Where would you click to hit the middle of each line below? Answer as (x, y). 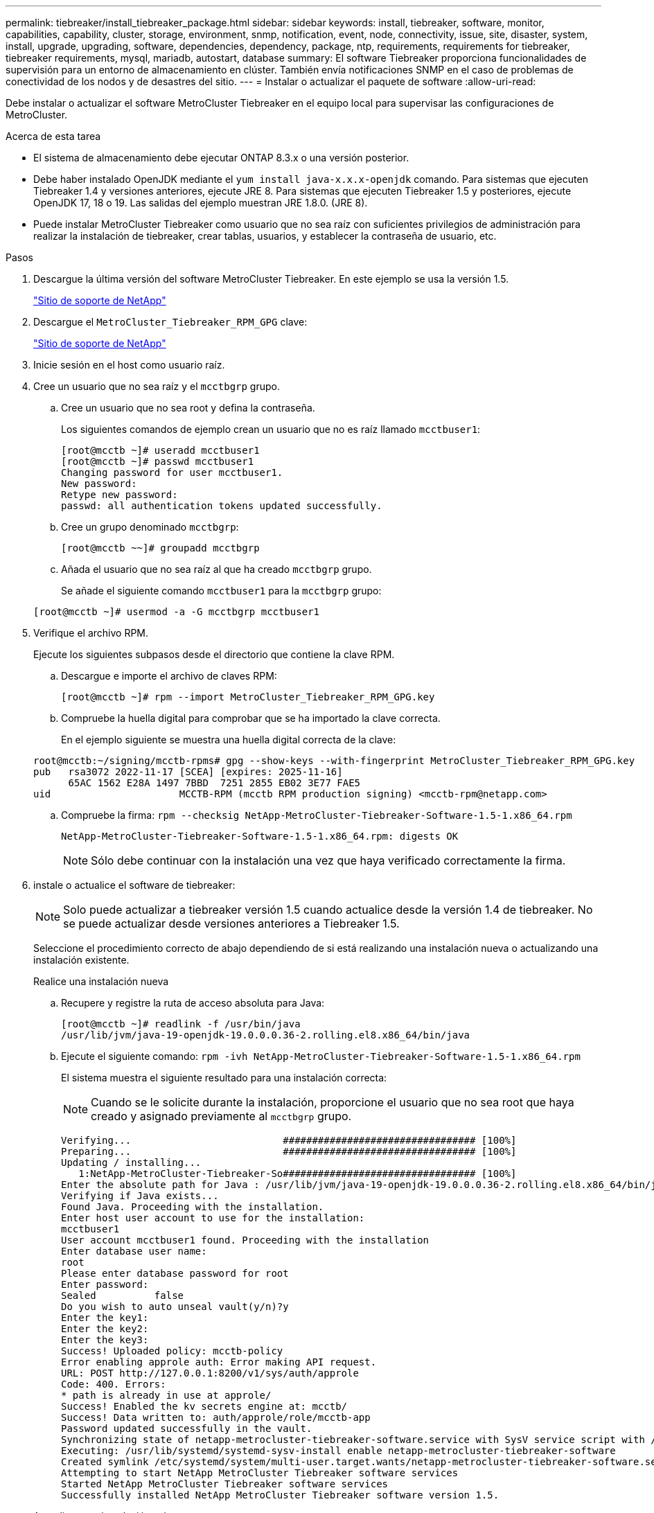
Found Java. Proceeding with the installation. (193, 1207)
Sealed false (123, 1295)
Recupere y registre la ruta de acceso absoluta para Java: (193, 1003)
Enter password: (105, 1284)
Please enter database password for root (175, 1273)
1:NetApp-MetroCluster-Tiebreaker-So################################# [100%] (298, 1174)
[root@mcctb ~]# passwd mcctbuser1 (158, 461)
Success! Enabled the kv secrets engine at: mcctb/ (204, 1406)
